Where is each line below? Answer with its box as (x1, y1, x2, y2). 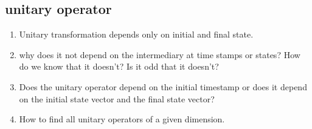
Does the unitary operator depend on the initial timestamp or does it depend (19, 80, 307, 93)
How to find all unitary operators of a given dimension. (19, 113, 225, 125)
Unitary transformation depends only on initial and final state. (19, 28, 254, 41)
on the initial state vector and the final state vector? (19, 92, 215, 105)
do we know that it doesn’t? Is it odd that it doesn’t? (19, 60, 219, 73)
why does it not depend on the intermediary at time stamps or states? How (19, 48, 300, 61)
